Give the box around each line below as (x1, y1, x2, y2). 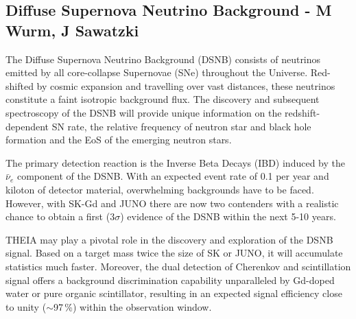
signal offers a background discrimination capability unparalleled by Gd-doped (5, 272, 335, 287)
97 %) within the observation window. (53, 299, 212, 314)
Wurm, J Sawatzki (5, 19, 139, 40)
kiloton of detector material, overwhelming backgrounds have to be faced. (5, 182, 314, 196)
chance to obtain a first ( (5, 209, 110, 224)
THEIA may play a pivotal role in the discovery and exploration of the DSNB (5, 232, 333, 246)
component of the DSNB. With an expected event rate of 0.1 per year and (16, 169, 329, 183)
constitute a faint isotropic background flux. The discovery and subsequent (5, 92, 320, 106)
